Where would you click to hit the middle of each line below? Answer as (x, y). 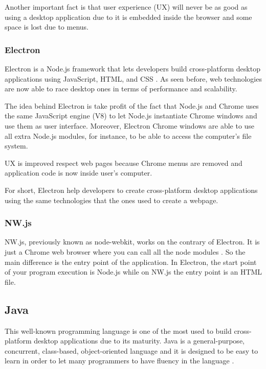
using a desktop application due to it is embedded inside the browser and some (128, 17)
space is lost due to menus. (47, 27)
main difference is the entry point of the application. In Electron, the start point (131, 262)
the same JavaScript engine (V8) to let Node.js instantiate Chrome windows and (131, 116)
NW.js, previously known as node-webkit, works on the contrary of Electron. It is (132, 242)
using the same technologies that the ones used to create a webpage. (112, 200)
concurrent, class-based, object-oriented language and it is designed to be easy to (131, 350)
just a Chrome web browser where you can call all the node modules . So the (125, 251)
